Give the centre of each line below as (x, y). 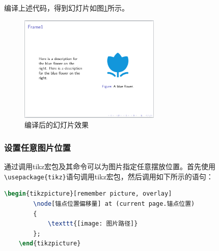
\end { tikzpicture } (50, 244)
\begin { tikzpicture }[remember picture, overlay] (88, 194)
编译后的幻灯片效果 (57, 125)
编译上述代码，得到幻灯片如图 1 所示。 (66, 8)
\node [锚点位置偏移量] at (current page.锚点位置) (114, 204)
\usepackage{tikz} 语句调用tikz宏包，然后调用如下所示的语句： (109, 176)
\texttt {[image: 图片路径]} (93, 224)
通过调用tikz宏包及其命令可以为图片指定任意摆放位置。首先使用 (110, 166)
